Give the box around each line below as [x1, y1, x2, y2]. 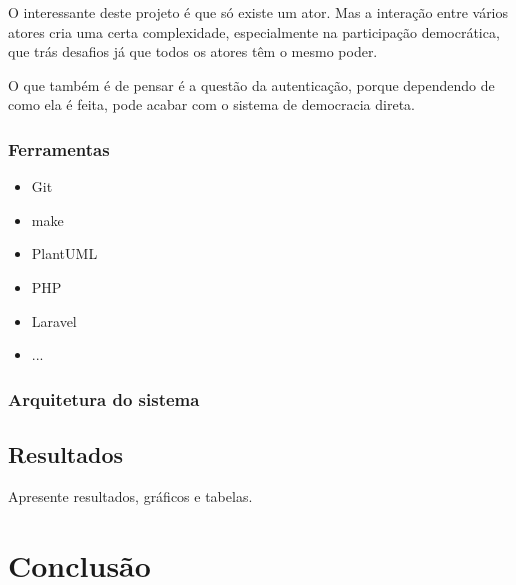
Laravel [31, 310, 77, 331]
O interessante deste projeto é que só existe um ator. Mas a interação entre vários [8, 2, 509, 22]
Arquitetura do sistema [8, 386, 200, 411]
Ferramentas [8, 136, 110, 161]
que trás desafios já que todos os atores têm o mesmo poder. [8, 41, 378, 62]
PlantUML [31, 243, 98, 264]
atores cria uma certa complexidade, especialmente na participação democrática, [8, 21, 500, 42]
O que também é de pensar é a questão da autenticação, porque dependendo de [8, 74, 495, 95]
